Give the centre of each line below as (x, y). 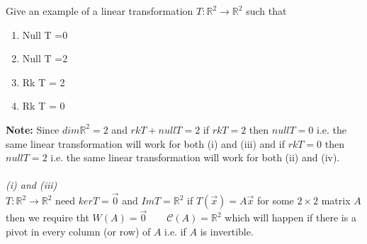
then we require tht (47, 217)
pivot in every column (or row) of (78, 231)
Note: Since (33, 129)
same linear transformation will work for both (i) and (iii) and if (145, 143)
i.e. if (175, 231)
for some (275, 201)
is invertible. (227, 231)
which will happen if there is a (290, 217)
